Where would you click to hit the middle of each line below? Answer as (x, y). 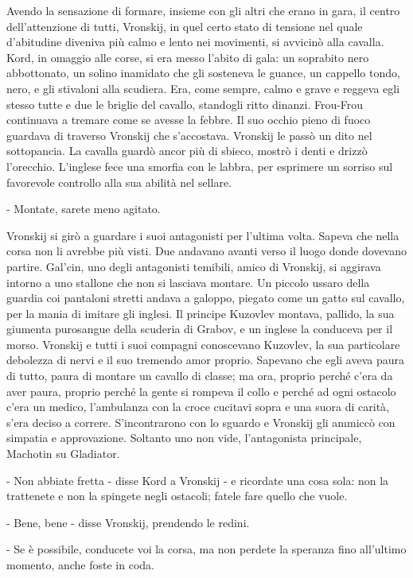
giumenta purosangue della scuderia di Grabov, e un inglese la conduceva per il (200, 329)
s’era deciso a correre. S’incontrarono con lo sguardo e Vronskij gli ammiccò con (201, 422)
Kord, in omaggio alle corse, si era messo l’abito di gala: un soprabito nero (188, 57)
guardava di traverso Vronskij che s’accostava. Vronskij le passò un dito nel (189, 135)
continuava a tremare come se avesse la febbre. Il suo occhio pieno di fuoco (189, 120)
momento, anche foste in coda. (80, 564)
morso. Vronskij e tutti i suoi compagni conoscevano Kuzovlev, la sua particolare (203, 344)
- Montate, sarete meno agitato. (84, 209)
